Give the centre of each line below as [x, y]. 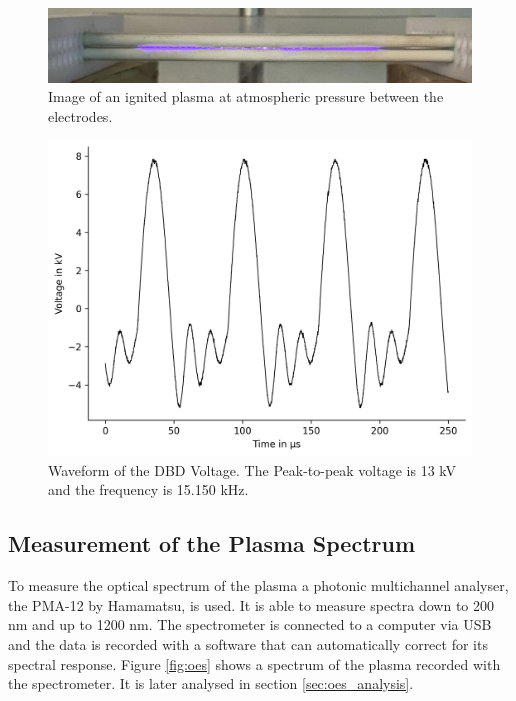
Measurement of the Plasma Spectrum [212, 543]
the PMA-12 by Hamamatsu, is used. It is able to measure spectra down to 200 [251, 604]
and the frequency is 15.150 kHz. [148, 489]
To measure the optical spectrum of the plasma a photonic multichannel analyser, [258, 585]
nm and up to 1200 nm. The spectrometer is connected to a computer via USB [250, 624]
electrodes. [80, 115]
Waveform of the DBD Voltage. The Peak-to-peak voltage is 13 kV [252, 469]
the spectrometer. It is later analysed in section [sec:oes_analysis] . [211, 683]
